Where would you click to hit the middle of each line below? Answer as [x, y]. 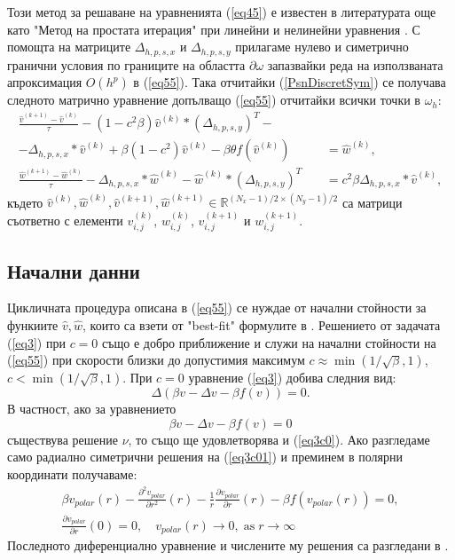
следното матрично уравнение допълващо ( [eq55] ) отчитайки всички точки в [214, 100]
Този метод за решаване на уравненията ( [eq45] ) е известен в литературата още [222, 12]
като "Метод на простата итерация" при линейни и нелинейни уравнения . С [214, 29]
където [25, 202]
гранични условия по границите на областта [126, 64]
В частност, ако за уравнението [92, 409]
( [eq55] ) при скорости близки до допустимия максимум [156, 360]
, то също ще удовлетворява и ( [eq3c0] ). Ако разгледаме [279, 439]
